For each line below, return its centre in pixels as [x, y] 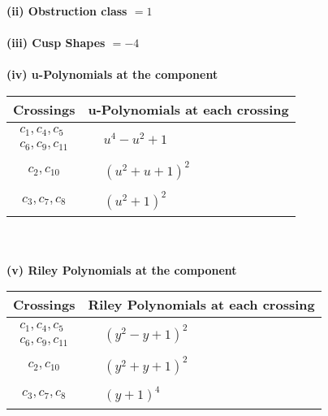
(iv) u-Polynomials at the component [112, 74]
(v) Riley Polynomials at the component [122, 269]
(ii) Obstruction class [67, 11]
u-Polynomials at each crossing [188, 109]
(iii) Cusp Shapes [56, 43]
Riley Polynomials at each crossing [201, 305]
